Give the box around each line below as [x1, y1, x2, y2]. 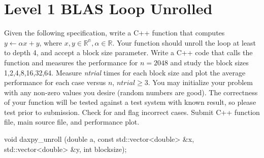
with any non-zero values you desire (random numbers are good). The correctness [4, 87, 258, 97]
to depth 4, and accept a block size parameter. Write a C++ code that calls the [4, 47, 253, 58]
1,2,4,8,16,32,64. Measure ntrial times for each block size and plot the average [4, 67, 246, 77]
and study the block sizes [170, 57, 249, 67]
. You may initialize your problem [148, 77, 253, 88]
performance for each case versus [4, 77, 106, 88]
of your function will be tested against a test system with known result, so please [4, 97, 256, 107]
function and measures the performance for [4, 57, 138, 67]
